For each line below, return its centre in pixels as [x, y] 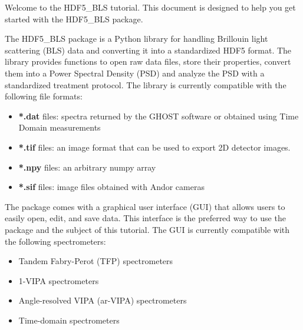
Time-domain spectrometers [69, 320]
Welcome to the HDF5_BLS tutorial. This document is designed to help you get [150, 7]
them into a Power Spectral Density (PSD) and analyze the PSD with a [135, 73]
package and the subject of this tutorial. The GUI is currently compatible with [147, 229]
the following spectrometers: [55, 241]
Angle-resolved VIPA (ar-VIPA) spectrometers [103, 300]
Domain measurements [60, 127]
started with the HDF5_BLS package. [74, 19]
